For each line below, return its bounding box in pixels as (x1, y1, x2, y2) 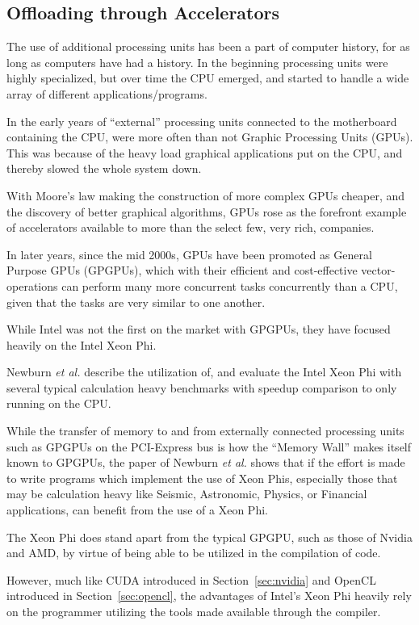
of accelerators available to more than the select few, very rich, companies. (6, 219, 375, 236)
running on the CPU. (6, 395, 111, 412)
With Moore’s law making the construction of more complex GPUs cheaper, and (6, 187, 405, 203)
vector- (361, 262, 396, 279)
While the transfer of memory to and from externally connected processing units (6, 422, 404, 439)
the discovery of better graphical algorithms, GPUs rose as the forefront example (6, 203, 407, 220)
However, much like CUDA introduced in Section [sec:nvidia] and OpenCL (6, 571, 376, 588)
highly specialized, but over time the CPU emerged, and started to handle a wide (6, 69, 409, 86)
